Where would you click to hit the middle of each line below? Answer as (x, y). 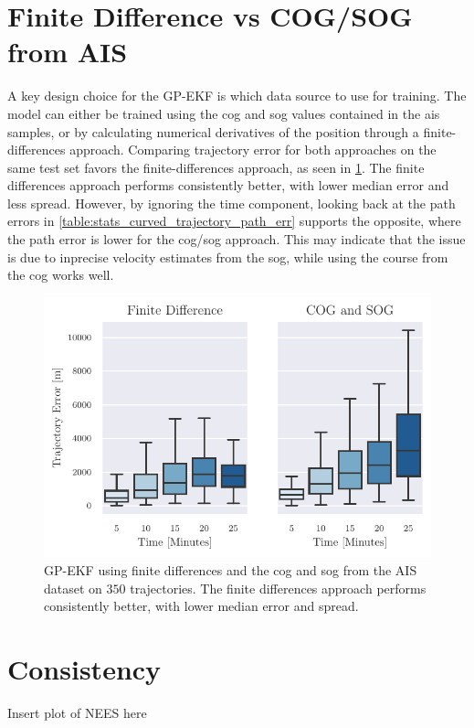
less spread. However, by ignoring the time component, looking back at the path (232, 203)
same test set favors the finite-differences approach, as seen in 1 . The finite (216, 167)
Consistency (84, 669)
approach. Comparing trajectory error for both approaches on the (253, 150)
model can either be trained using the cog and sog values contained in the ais (224, 113)
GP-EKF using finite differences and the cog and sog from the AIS (231, 570)
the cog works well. (61, 275)
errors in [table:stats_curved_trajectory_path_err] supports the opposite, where (234, 221)
